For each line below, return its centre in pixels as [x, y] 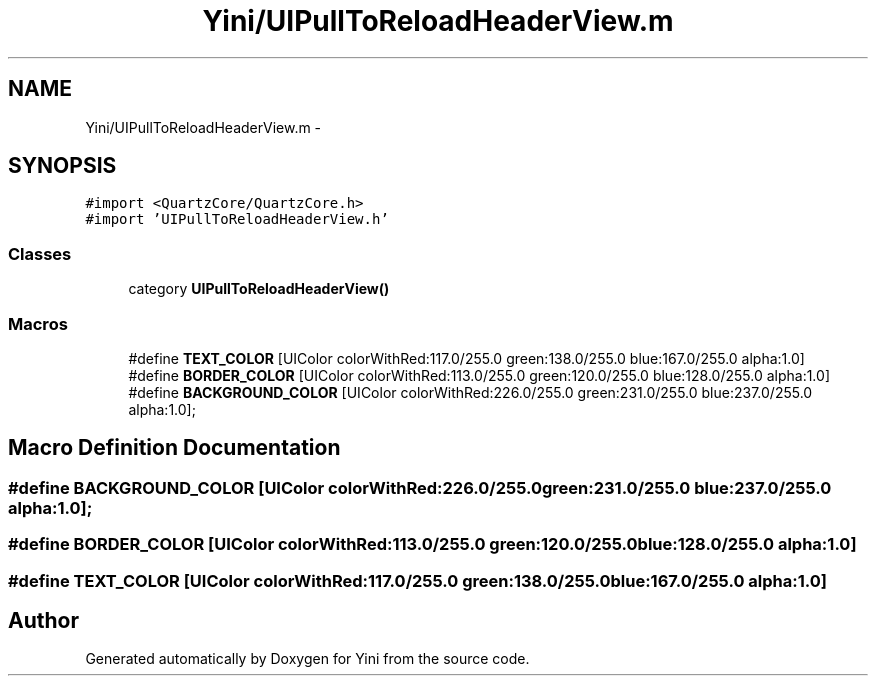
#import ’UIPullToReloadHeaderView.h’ [237, 219]
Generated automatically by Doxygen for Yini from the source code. [307, 659]
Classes [40, 253]
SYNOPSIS [62, 166]
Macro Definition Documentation [174, 448]
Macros [38, 323]
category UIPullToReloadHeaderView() [259, 289]
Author [43, 620]
